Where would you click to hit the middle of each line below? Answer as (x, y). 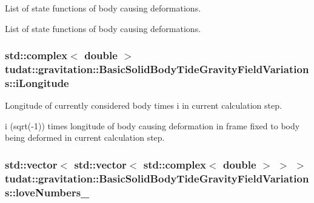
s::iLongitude (37, 82)
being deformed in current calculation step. (85, 137)
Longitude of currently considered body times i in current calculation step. (143, 105)
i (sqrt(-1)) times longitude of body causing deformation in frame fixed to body (152, 125)
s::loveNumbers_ (47, 192)
